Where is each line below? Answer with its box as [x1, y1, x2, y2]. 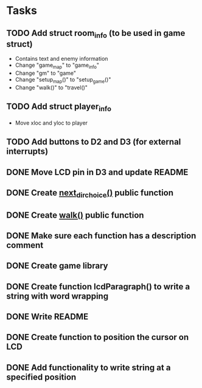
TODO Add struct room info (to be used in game [6, 28, 186, 40]
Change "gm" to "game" [15, 69, 77, 77]
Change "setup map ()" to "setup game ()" [15, 75, 111, 85]
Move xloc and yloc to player [15, 119, 88, 126]
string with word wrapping [6, 291, 108, 301]
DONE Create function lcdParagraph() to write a [6, 281, 190, 292]
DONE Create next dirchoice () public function [6, 187, 174, 199]
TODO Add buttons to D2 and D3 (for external [6, 137, 181, 147]
